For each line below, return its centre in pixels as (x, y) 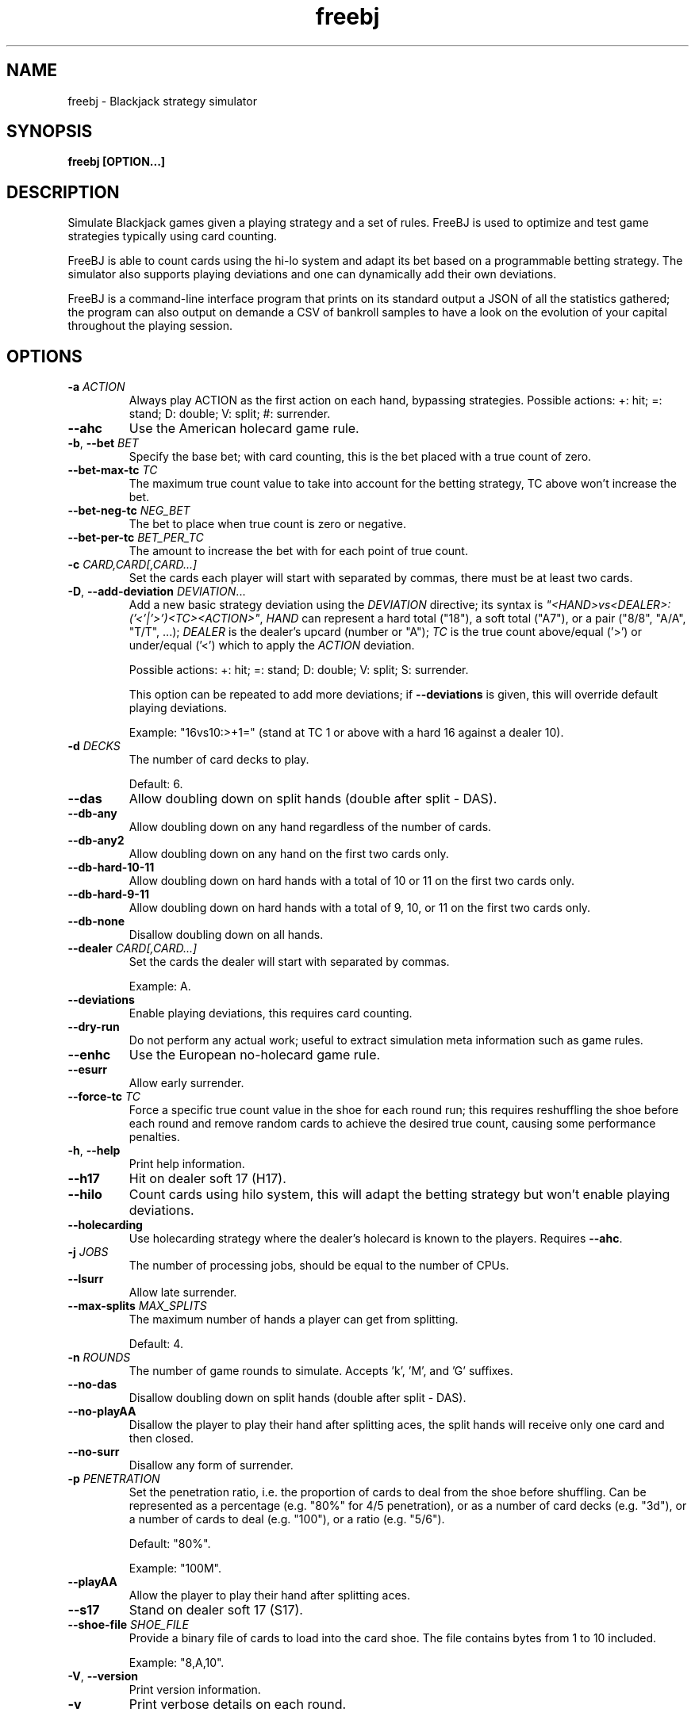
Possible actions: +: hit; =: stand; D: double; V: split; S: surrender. (299, 670)
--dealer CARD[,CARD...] (132, 948)
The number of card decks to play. (219, 760)
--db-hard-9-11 (108, 894)
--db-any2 (96, 841)
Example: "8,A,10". (177, 1663)
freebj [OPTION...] (117, 162)
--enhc (89, 1055)
